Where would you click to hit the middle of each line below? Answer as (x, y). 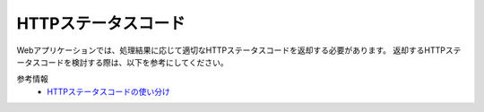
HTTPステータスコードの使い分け (108, 91)
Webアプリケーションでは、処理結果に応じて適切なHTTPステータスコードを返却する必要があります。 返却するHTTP (231, 50)
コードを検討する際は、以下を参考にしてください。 (134, 62)
